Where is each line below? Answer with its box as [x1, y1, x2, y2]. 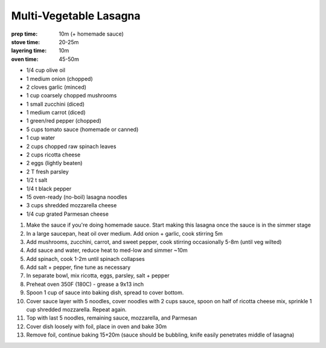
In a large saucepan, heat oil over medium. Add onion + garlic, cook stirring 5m [26, 230, 223, 237]
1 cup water [26, 134, 56, 141]
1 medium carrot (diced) [26, 109, 86, 116]
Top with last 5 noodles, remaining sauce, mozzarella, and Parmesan [26, 314, 197, 321]
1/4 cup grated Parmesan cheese [26, 210, 109, 217]
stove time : [11, 38, 40, 45]
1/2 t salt [26, 176, 48, 184]
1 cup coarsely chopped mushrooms [26, 92, 117, 99]
